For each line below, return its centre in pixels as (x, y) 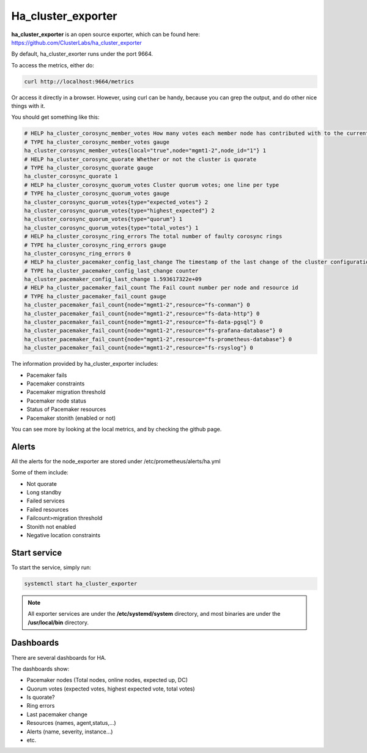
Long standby (44, 493)
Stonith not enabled (51, 526)
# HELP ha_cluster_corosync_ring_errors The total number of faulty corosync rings (153, 236)
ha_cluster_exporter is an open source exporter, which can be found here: (106, 34)
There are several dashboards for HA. (59, 657)
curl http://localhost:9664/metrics (79, 81)
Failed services (46, 501)
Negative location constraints (64, 535)
